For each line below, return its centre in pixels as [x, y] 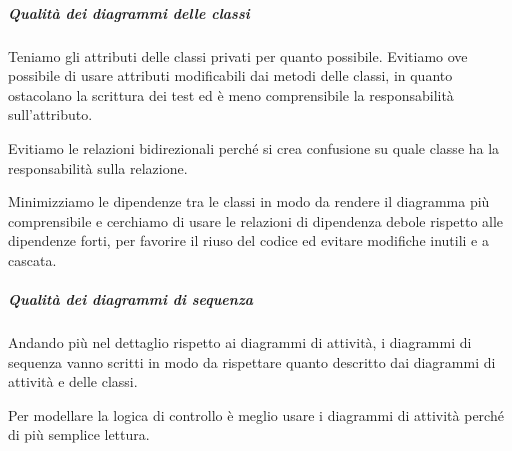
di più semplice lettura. [79, 434]
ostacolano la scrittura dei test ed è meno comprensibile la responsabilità [231, 94]
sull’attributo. [50, 114]
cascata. [32, 259]
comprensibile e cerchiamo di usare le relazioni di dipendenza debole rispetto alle [256, 220]
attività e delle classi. [73, 381]
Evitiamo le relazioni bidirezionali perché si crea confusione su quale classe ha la [254, 147]
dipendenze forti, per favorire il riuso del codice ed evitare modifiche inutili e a [248, 240]
